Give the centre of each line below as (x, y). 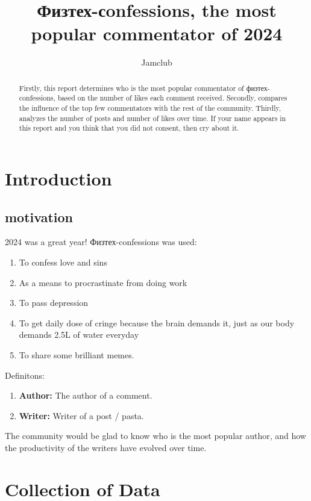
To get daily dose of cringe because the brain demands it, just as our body (157, 322)
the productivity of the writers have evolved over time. (106, 447)
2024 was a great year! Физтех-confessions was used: (101, 242)
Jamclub (157, 62)
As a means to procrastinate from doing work (103, 282)
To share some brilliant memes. (77, 354)
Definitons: (25, 375)
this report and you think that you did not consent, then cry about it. (129, 128)
